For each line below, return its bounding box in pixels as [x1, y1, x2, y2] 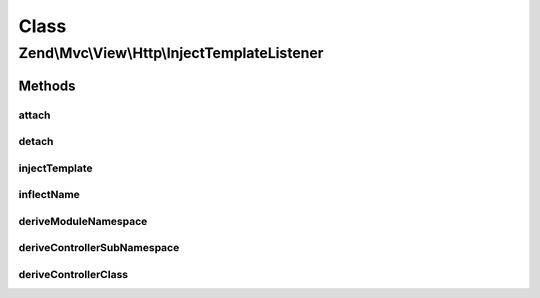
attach [18, 108, 51, 122]
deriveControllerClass [18, 267, 129, 281]
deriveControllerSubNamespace [18, 241, 180, 255]
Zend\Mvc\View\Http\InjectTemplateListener [18, 44, 324, 62]
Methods [18, 77, 76, 94]
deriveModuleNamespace [18, 214, 148, 228]
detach [18, 135, 54, 149]
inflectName [18, 188, 80, 202]
